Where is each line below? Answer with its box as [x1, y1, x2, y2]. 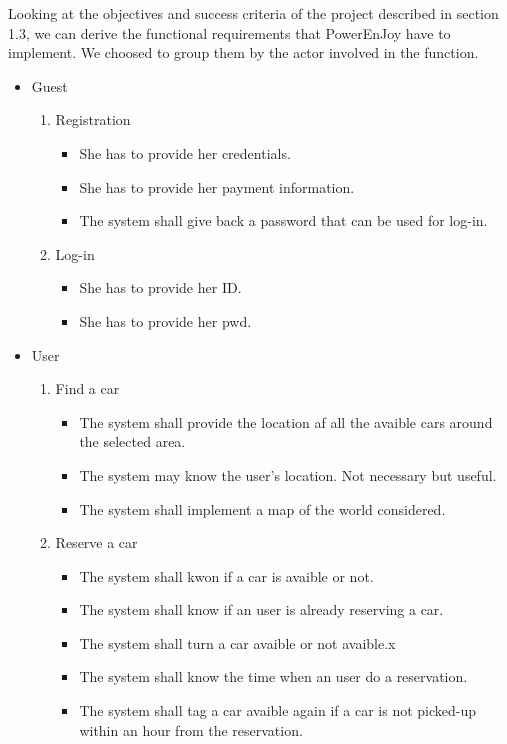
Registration [55, 109, 131, 130]
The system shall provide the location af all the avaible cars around [79, 411, 493, 432]
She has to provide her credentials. [79, 142, 291, 163]
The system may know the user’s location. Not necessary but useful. [79, 464, 497, 485]
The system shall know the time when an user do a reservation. [79, 666, 468, 687]
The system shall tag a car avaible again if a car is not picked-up [79, 700, 477, 721]
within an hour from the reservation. [79, 719, 303, 740]
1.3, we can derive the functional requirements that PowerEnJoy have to [8, 22, 451, 43]
